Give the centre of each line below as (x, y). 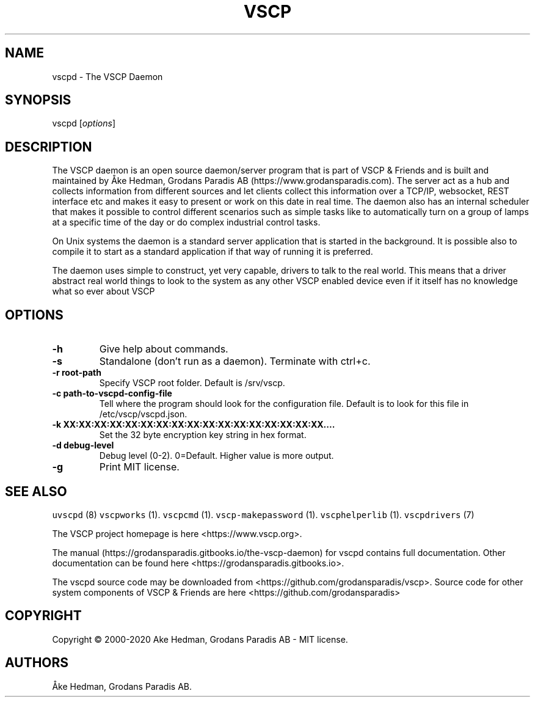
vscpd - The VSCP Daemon (107, 76)
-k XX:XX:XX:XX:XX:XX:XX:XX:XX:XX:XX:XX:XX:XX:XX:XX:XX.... (194, 425)
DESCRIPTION (49, 147)
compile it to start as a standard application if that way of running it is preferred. (213, 252)
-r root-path (77, 373)
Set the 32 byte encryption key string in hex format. (203, 435)
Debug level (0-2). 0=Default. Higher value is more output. (217, 456)
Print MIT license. (139, 467)
